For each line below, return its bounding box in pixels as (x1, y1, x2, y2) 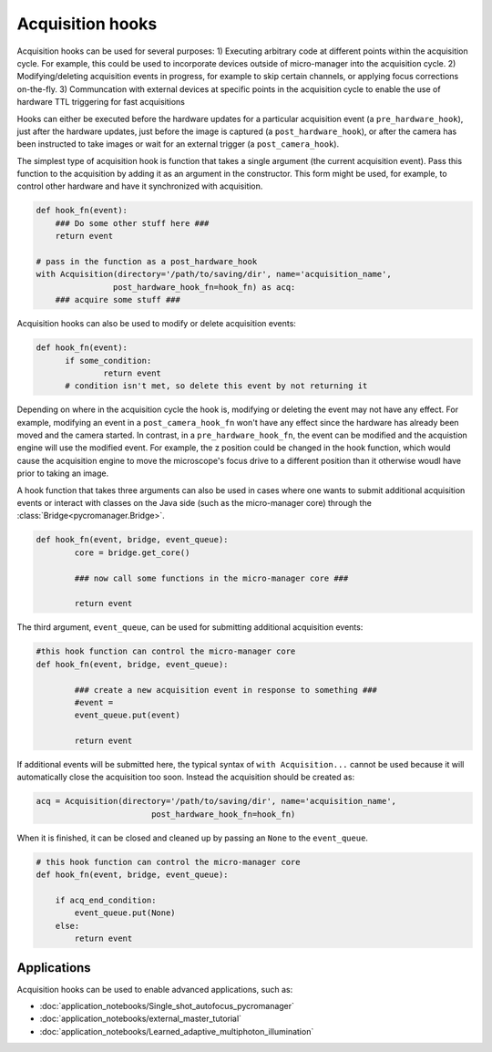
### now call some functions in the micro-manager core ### (74, 572, 349, 583)
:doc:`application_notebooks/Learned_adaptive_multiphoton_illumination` (39, 1026, 314, 1037)
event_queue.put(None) (74, 908, 177, 918)
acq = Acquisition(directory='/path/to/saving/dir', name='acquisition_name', (36, 796, 396, 807)
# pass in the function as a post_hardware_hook (36, 256, 258, 266)
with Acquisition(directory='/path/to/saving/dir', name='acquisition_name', (36, 269, 392, 280)
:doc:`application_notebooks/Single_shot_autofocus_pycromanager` (39, 1001, 295, 1012)
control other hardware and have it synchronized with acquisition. (16, 180, 263, 191)
